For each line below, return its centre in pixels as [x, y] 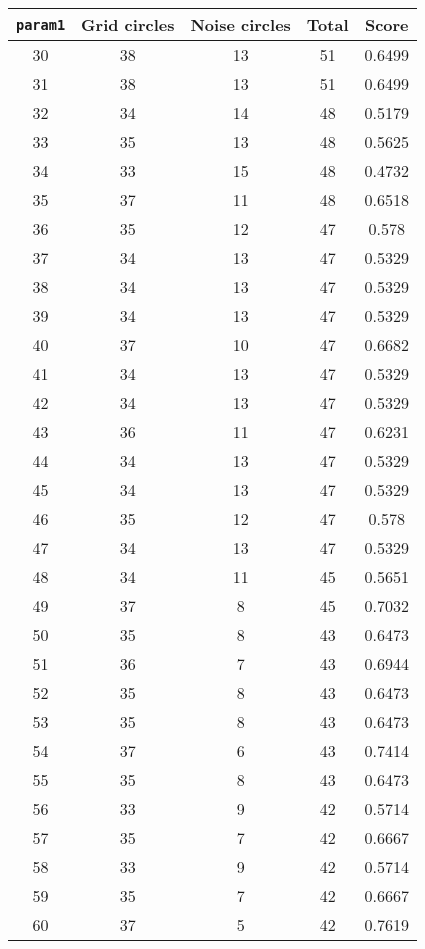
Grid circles [128, 24]
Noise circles [240, 24]
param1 [41, 24]
